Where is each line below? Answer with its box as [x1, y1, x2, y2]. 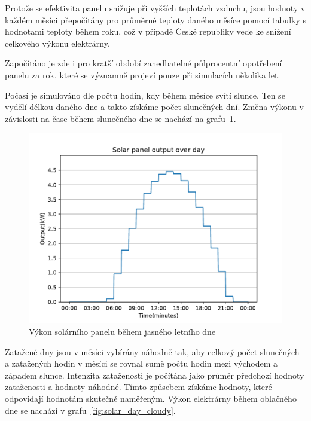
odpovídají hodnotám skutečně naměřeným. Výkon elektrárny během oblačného [5, 392, 297, 404]
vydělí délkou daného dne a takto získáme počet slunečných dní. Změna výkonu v [5, 100, 304, 113]
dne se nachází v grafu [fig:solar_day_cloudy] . [5, 404, 176, 416]
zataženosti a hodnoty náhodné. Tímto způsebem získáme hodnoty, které [5, 380, 272, 393]
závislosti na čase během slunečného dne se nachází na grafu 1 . [5, 112, 236, 124]
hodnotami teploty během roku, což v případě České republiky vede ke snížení [5, 25, 291, 38]
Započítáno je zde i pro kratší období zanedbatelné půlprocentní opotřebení [5, 57, 282, 69]
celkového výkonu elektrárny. [5, 36, 110, 49]
